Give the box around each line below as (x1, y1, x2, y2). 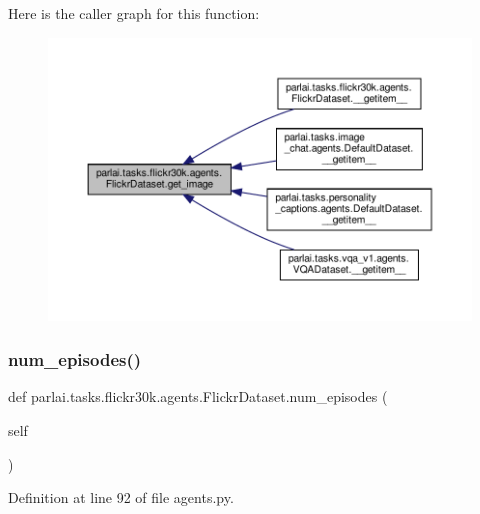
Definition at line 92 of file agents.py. (8, 487, 234, 508)
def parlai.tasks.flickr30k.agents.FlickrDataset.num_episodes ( (8, 386, 388, 407)
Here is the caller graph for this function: (8, 3, 260, 23)
